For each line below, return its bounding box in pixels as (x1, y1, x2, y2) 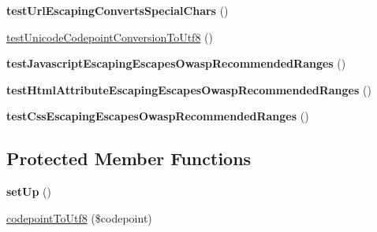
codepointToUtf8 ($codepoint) (6, 209, 152, 226)
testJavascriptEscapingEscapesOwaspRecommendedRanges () (6, 55, 346, 72)
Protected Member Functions (6, 146, 252, 171)
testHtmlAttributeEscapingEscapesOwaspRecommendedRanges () (6, 81, 371, 98)
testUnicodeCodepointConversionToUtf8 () (6, 28, 213, 45)
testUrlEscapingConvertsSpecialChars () (6, 2, 229, 18)
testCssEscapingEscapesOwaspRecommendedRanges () (6, 108, 309, 124)
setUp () (6, 183, 51, 200)
